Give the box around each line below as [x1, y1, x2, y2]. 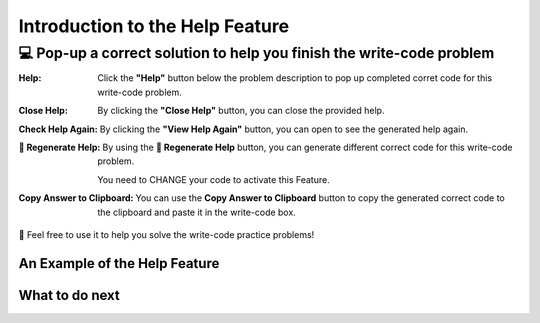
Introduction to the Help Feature [18, 15, 290, 37]
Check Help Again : [18, 123, 99, 135]
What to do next [18, 286, 120, 304]
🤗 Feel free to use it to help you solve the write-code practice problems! [18, 228, 315, 240]
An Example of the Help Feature [18, 255, 220, 272]
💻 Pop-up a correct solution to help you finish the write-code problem [18, 44, 495, 62]
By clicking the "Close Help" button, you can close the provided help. [97, 105, 385, 117]
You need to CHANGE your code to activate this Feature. [97, 173, 330, 185]
